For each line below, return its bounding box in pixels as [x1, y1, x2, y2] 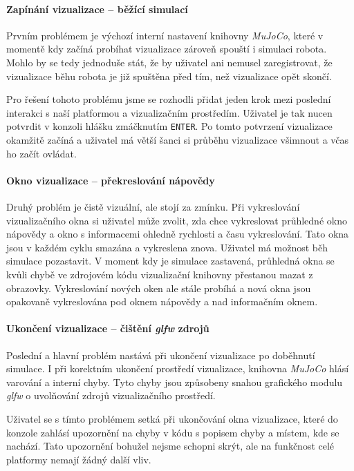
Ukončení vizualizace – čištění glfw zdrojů [6, 321, 209, 336]
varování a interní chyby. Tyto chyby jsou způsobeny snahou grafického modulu [6, 374, 343, 389]
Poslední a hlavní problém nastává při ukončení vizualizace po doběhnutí [6, 347, 315, 362]
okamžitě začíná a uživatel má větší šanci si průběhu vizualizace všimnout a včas [6, 133, 349, 147]
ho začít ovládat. [6, 146, 77, 160]
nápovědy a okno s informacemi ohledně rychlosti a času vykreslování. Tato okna [6, 227, 349, 241]
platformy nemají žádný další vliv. [6, 452, 151, 466]
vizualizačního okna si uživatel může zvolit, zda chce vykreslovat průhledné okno [6, 213, 347, 227]
